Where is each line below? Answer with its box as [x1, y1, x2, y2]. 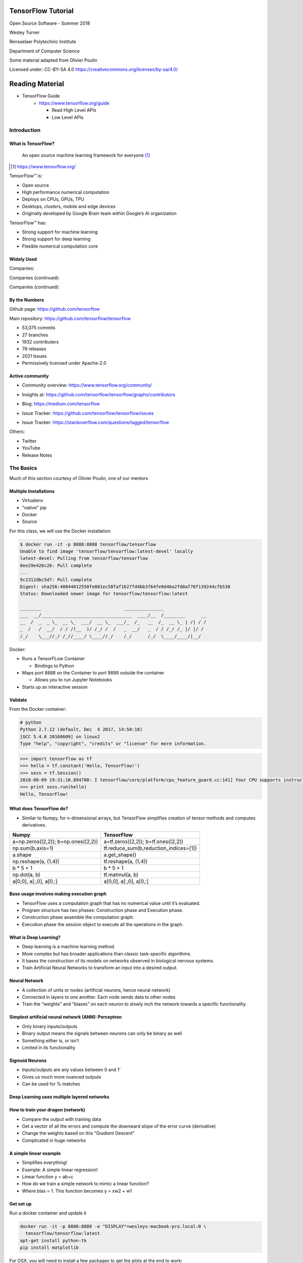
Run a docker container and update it [9, 1210, 87, 1216]
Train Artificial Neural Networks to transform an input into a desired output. [22, 965, 178, 971]
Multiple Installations [9, 488, 55, 494]
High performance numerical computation [22, 189, 110, 196]
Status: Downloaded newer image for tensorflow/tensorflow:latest [20, 591, 188, 597]
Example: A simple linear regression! [22, 1167, 98, 1173]
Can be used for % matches [22, 1081, 80, 1087]
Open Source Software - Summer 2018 [9, 20, 90, 26]
